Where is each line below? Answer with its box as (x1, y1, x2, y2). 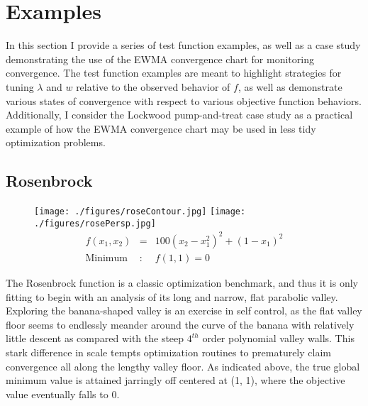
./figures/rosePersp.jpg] (34, 218, 156, 229)
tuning (6, 79, 34, 94)
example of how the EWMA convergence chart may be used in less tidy (6, 121, 316, 136)
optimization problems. (6, 135, 106, 150)
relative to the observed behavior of (76, 79, 230, 94)
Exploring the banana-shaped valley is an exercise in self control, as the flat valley (6, 303, 362, 318)
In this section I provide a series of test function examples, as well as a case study (6, 38, 361, 53)
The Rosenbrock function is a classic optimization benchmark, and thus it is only (6, 275, 358, 290)
